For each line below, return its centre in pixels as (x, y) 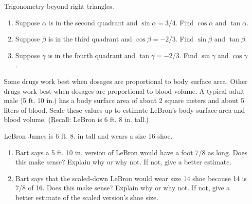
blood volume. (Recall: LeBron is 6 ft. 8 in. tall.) (76, 119)
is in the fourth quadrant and (92, 55)
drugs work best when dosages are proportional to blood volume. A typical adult (124, 91)
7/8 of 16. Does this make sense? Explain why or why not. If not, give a (123, 188)
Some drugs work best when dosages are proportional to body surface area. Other (126, 81)
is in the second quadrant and (93, 22)
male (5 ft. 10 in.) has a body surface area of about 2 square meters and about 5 (124, 100)
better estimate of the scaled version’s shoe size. (87, 197)
